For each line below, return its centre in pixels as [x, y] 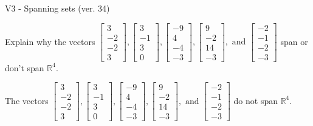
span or [294, 41]
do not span [256, 100]
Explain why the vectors [50, 41]
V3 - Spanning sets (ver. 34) [57, 8]
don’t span [25, 67]
